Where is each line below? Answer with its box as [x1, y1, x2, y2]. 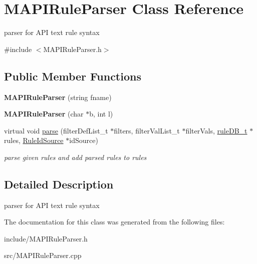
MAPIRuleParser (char [4, 108, 84, 119]
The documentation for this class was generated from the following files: [4, 216, 225, 227]
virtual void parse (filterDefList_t [4, 125, 108, 135]
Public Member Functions [4, 68, 141, 83]
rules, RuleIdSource [4, 135, 64, 145]
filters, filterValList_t [114, 125, 180, 135]
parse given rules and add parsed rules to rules [4, 151, 147, 162]
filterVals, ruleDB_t [185, 125, 247, 135]
